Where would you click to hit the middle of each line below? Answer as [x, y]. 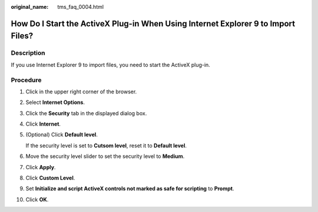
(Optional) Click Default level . [62, 134]
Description [28, 53]
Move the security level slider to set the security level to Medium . [105, 156]
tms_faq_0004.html [81, 7]
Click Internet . [43, 124]
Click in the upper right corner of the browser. [81, 92]
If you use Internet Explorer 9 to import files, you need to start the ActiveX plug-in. [110, 65]
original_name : [30, 7]
